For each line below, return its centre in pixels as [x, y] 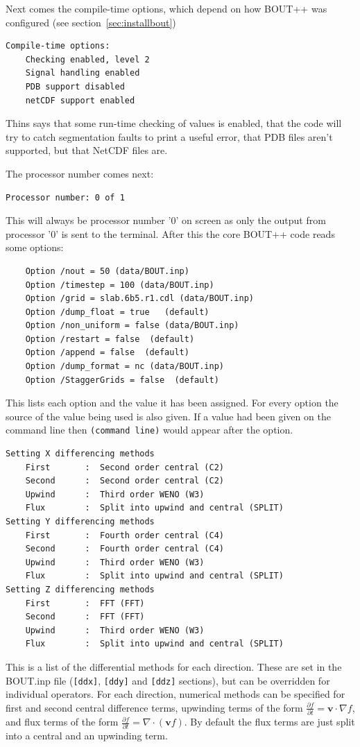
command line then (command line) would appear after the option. [149, 430]
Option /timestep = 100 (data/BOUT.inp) [120, 285]
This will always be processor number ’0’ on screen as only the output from [166, 220]
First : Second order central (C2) [125, 467]
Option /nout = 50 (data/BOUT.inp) [107, 271]
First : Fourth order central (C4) [125, 535]
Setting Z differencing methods [80, 590]
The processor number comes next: [80, 173]
